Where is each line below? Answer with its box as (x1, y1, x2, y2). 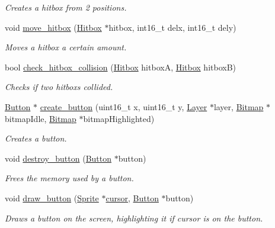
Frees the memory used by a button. (5, 172, 134, 184)
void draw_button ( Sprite (5, 191, 99, 204)
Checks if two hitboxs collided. (5, 81, 113, 93)
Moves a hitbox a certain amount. (5, 41, 127, 53)
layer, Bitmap (213, 100, 264, 113)
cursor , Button (105, 191, 159, 204)
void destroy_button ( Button (5, 152, 112, 164)
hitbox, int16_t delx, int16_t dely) (108, 21, 236, 33)
